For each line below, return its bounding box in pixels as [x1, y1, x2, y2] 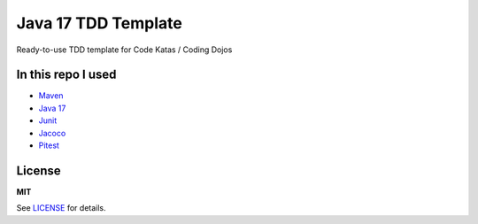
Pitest [38, 140, 59, 151]
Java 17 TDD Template [16, 13, 183, 33]
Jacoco [38, 127, 66, 138]
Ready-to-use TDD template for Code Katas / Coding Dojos [16, 44, 233, 55]
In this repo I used [16, 67, 117, 82]
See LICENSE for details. [16, 203, 106, 213]
